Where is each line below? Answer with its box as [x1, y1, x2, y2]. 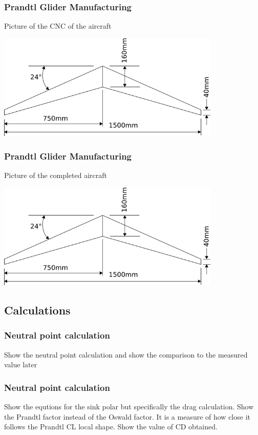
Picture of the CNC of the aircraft [4, 21, 112, 31]
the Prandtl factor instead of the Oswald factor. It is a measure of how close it [4, 411, 250, 422]
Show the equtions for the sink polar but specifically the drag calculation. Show [4, 401, 254, 412]
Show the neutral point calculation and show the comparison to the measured [4, 349, 248, 360]
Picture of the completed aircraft [4, 170, 107, 181]
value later [4, 359, 37, 370]
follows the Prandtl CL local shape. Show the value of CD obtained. [4, 421, 218, 432]
